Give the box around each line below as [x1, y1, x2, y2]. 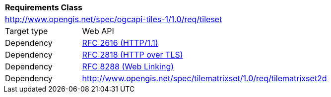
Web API [82, 26, 114, 36]
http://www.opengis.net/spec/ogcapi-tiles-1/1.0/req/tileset [5, 14, 222, 24]
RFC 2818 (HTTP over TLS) [82, 50, 183, 60]
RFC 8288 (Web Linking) [82, 62, 174, 71]
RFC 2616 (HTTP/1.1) [82, 38, 158, 48]
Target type [5, 26, 48, 36]
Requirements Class [5, 2, 82, 12]
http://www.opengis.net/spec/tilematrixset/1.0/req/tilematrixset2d [82, 73, 327, 83]
